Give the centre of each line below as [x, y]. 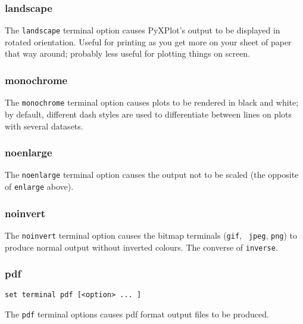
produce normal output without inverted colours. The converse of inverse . [141, 247]
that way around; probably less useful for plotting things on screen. [128, 53]
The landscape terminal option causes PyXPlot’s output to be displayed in [143, 30]
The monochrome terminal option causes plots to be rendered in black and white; [152, 102]
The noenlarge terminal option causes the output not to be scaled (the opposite [152, 175]
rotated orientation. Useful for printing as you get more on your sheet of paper [148, 41]
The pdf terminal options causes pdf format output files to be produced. [137, 314]
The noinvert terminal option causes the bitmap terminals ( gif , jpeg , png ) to [151, 235]
